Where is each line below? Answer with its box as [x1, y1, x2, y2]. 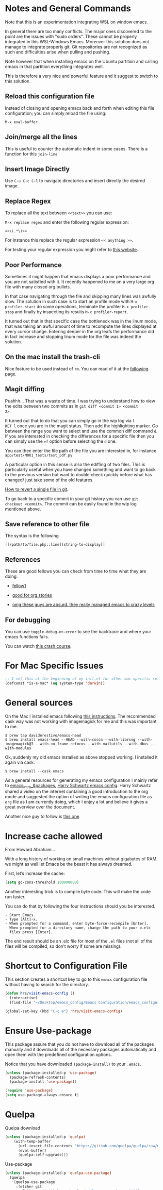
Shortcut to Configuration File [5, 960, 128, 972]
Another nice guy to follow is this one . [5, 814, 81, 820]
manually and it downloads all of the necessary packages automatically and [5, 1046, 157, 1052]
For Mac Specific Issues [5, 660, 104, 671]
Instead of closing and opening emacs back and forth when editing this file [5, 105, 155, 111]
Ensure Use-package [5, 1025, 92, 1036]
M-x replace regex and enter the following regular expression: [5, 219, 129, 225]
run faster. [5, 894, 26, 900]
